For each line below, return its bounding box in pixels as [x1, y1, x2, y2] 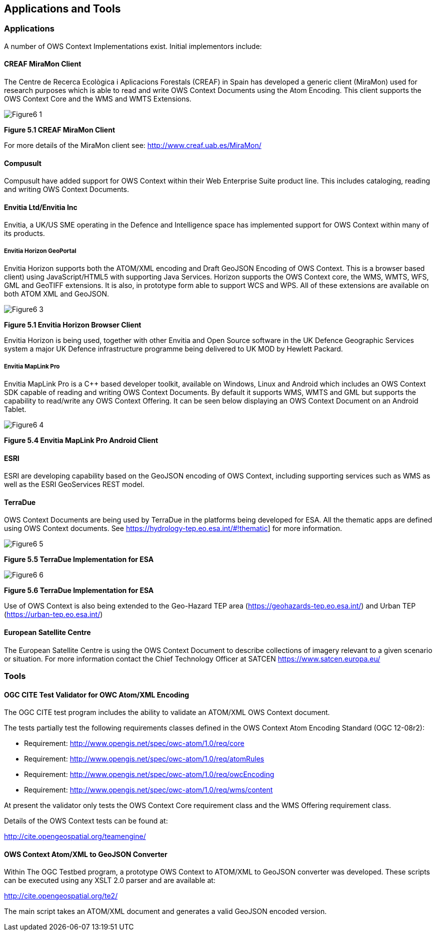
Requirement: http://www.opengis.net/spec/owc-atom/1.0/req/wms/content [24, 785, 273, 794]
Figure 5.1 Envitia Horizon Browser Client [4, 320, 141, 329]
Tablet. [4, 405, 26, 414]
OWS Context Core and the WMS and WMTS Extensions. [4, 94, 191, 103]
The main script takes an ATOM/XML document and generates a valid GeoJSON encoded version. [4, 907, 327, 916]
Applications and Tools [4, 2, 121, 15]
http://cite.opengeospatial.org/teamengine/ [4, 832, 146, 841]
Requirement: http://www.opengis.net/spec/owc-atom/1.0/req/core [24, 739, 244, 748]
